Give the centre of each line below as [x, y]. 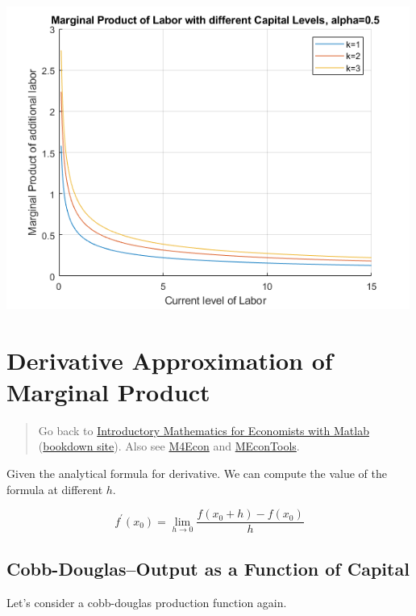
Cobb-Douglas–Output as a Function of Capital [208, 568]
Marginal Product [108, 391]
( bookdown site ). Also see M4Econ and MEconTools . [169, 446]
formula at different [55, 489]
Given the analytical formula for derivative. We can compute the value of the [197, 474]
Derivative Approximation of [170, 360]
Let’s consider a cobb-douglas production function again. [147, 602]
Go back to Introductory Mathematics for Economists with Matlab [204, 430]
